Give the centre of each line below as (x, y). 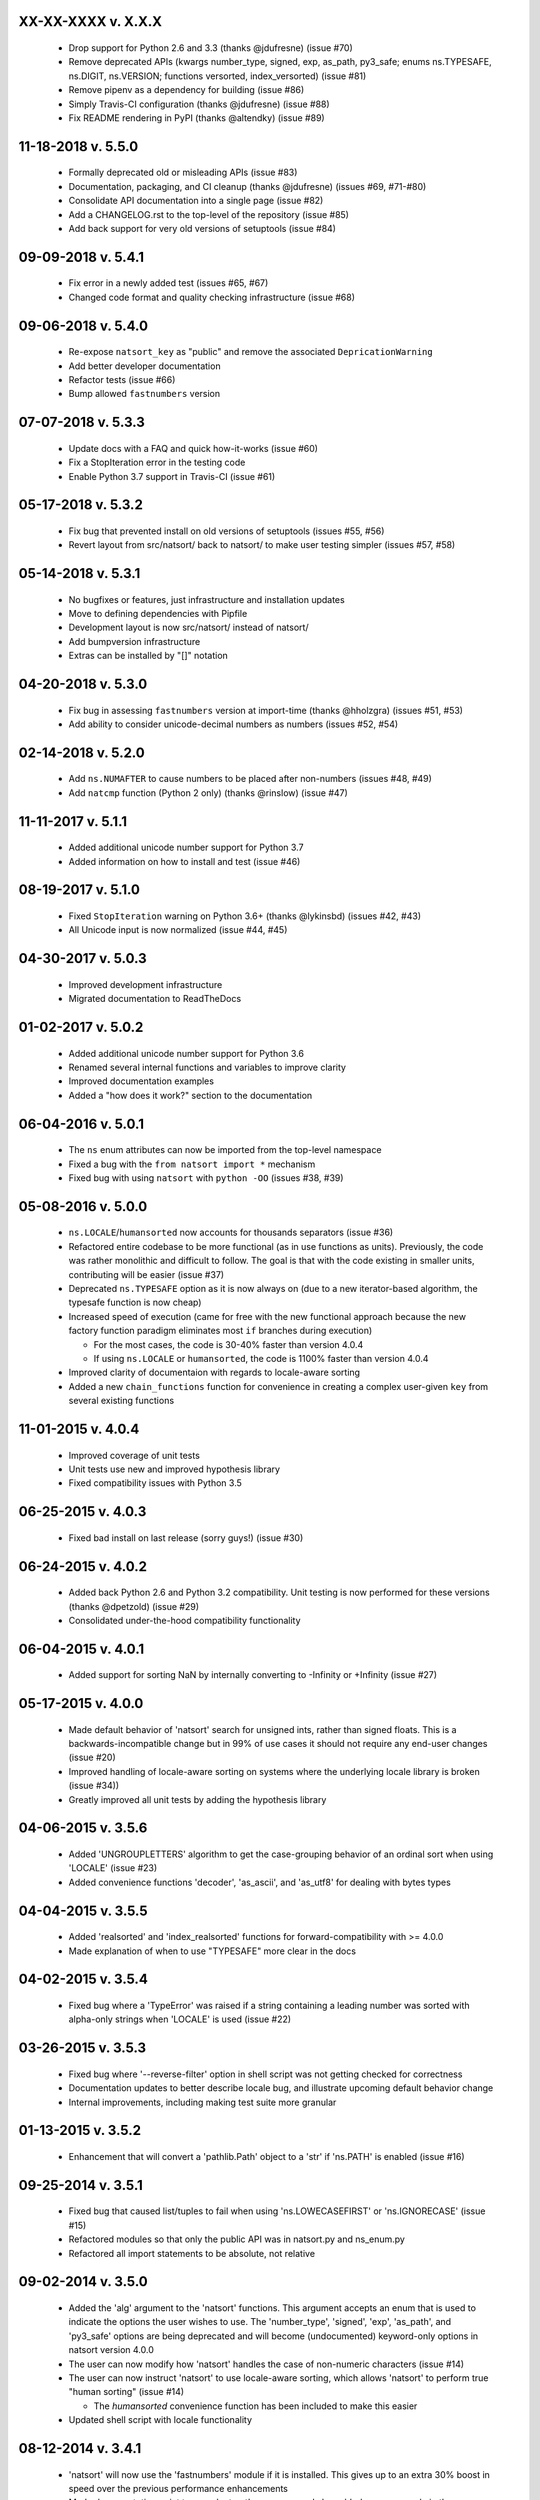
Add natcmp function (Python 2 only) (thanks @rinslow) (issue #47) (208, 792)
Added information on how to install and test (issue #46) (184, 861)
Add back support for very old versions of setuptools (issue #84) (202, 228)
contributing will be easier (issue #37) (146, 1274)
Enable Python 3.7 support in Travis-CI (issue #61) (172, 476)
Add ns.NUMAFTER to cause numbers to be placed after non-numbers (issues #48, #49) (250, 779)
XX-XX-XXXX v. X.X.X (90, 21)
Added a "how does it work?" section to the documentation (190, 1095)
